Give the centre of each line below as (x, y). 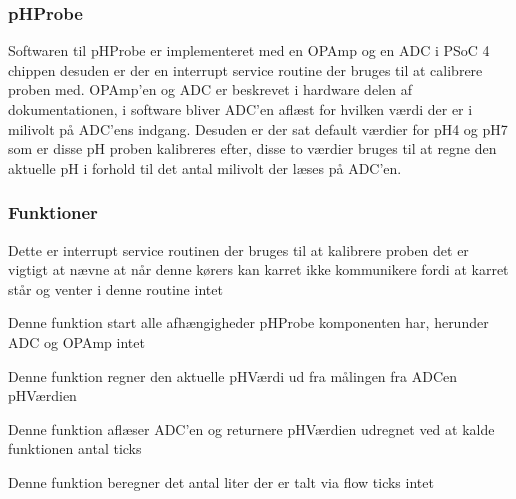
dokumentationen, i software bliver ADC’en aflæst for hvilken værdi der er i (240, 109)
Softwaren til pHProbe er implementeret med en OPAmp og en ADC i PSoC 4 (249, 50)
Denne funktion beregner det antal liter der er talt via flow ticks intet (221, 481)
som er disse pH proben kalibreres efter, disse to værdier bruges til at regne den (252, 148)
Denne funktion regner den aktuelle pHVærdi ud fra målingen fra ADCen (233, 375)
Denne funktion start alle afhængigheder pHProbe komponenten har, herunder (248, 322)
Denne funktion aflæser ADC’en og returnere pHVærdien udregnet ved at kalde (251, 428)
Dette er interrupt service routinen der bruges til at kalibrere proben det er (238, 249)
